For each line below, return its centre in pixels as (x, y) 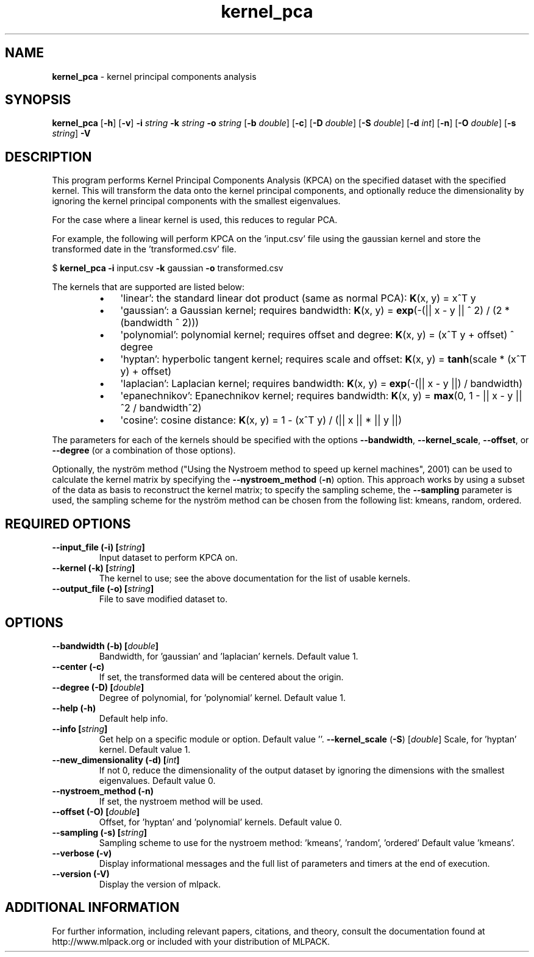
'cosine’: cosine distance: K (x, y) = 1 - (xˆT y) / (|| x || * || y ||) (261, 420)
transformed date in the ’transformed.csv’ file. (144, 249)
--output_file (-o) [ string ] (103, 589)
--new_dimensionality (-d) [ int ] (116, 760)
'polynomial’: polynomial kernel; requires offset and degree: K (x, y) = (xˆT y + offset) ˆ (317, 335)
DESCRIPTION (48, 157)
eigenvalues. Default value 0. (157, 780)
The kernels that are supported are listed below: (148, 287)
